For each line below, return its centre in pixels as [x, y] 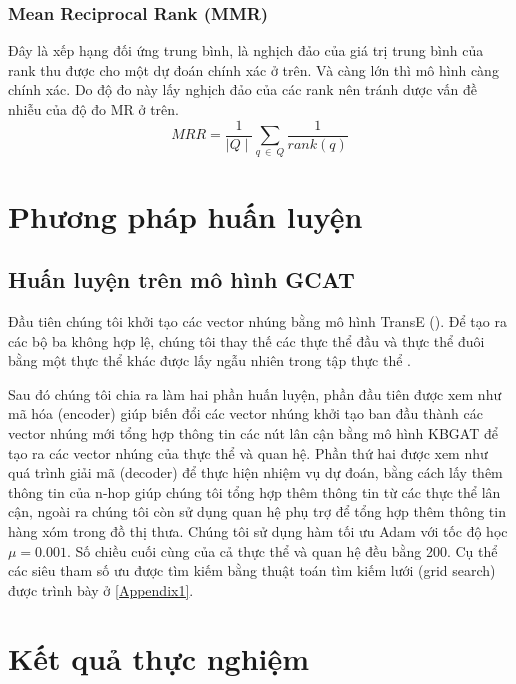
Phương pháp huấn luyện [185, 215]
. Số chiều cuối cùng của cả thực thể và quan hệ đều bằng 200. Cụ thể [282, 550]
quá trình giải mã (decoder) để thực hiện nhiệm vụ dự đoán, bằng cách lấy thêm [255, 472]
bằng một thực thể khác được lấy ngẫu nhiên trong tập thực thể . [209, 360]
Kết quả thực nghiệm [159, 658]
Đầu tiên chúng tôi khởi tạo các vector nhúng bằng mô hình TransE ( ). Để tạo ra [257, 320]
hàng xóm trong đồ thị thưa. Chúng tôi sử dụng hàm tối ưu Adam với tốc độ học [258, 530]
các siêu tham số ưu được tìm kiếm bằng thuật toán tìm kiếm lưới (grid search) [252, 570]
